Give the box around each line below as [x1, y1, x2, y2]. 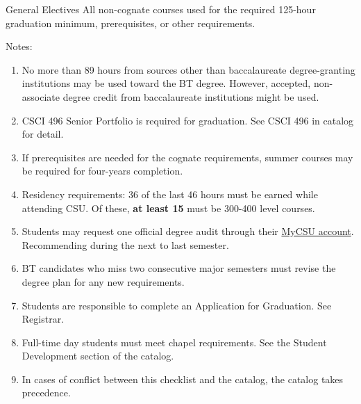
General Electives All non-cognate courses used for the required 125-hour [6, 2, 316, 16]
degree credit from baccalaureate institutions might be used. [62, 89, 319, 104]
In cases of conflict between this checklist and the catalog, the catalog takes [22, 371, 344, 386]
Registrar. [22, 312, 65, 326]
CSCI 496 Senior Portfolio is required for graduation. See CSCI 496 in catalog [22, 113, 354, 127]
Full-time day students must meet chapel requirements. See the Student [22, 334, 327, 349]
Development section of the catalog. [22, 348, 174, 363]
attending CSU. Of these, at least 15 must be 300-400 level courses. [22, 200, 315, 215]
